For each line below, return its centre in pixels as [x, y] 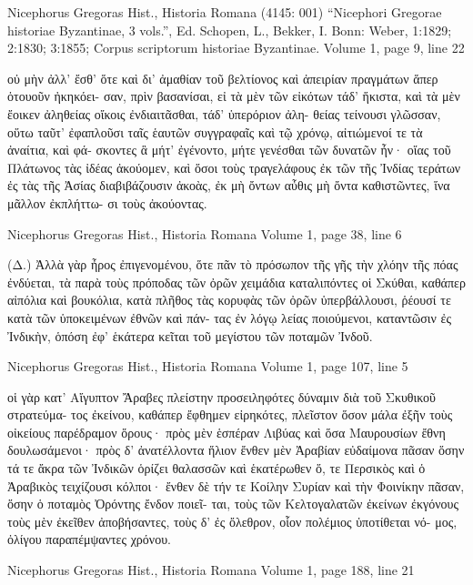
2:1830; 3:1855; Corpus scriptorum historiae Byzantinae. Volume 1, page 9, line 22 [236, 48]
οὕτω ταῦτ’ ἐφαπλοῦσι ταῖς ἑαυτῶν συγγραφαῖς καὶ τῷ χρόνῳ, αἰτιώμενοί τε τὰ [215, 131]
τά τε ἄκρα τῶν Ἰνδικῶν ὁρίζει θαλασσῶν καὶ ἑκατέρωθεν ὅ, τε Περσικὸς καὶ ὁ [216, 468]
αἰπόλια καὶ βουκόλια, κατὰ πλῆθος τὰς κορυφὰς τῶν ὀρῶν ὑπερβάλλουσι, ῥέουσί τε [229, 300]
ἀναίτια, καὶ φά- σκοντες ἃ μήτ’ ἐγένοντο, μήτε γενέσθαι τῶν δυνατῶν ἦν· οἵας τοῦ [229, 150]
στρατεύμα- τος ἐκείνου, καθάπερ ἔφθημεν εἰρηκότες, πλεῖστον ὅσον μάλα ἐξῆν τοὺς [230, 414]
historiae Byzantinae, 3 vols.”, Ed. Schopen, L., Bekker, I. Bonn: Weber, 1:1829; [230, 30]
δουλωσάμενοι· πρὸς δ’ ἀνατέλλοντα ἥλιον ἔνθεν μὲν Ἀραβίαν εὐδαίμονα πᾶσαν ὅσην [236, 450]
